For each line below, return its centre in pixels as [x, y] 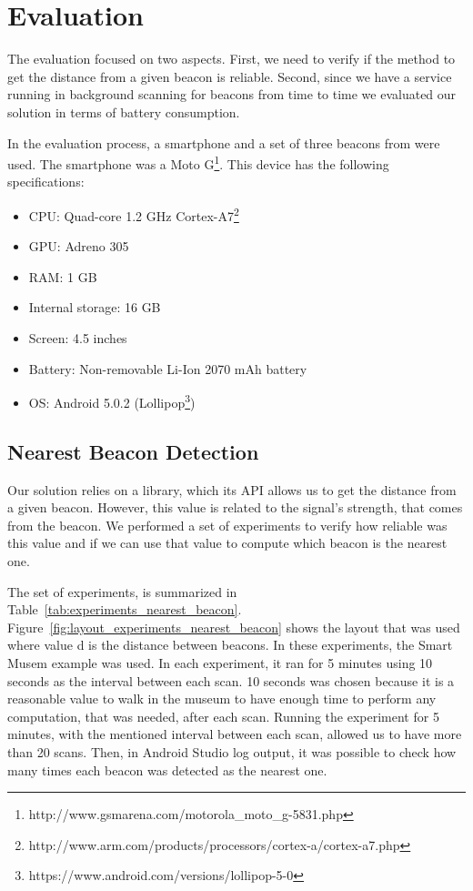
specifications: [46, 182]
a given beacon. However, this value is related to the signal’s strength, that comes [235, 507]
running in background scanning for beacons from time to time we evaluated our [232, 94]
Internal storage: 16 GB [95, 307]
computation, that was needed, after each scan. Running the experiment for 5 [223, 716]
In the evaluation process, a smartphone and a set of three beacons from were [224, 142]
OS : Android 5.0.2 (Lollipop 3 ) [112, 401]
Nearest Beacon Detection [133, 451]
